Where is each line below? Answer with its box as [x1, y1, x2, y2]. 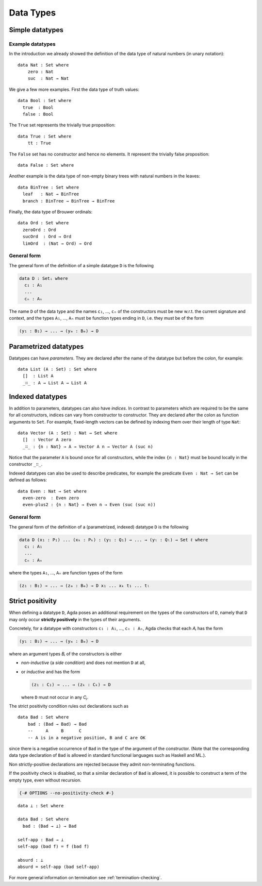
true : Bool [22, 104, 54, 110]
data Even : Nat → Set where [17, 488, 87, 494]
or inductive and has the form [21, 668, 80, 675]
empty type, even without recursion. [9, 777, 82, 783]
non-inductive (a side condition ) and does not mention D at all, [21, 660, 146, 665]
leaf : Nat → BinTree [22, 191, 80, 197]
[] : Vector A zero [22, 437, 72, 443]
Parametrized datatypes [9, 342, 84, 351]
